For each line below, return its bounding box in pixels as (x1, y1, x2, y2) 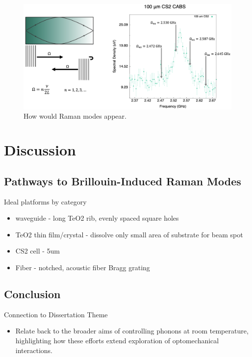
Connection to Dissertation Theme (4, 309, 108, 319)
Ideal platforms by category (4, 196, 87, 206)
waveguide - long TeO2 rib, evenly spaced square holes (15, 213, 179, 223)
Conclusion (4, 286, 61, 302)
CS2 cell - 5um (15, 246, 60, 256)
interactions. (15, 345, 52, 355)
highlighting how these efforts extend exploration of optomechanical (15, 335, 219, 346)
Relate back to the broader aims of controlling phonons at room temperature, (15, 326, 249, 336)
